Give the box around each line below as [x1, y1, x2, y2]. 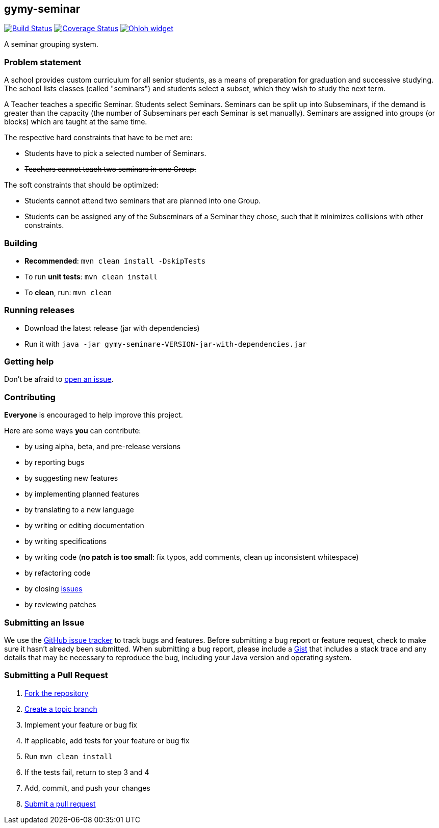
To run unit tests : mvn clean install [24, 272, 158, 281]
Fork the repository [24, 688, 89, 697]
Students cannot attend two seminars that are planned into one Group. [24, 196, 261, 205]
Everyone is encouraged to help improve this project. [4, 410, 183, 420]
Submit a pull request [24, 799, 96, 808]
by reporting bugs [24, 458, 85, 467]
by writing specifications [24, 537, 107, 546]
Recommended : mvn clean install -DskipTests [24, 256, 206, 265]
